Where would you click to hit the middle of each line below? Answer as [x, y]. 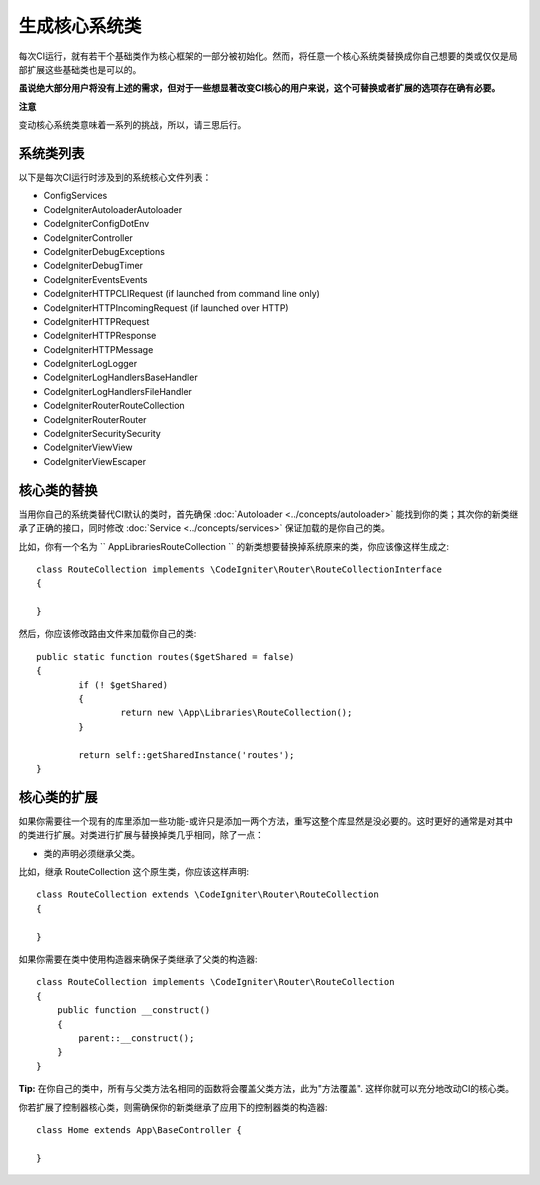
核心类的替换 [58, 490]
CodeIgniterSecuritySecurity [102, 434]
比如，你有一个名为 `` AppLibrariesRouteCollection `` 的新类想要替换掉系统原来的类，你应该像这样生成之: [234, 546]
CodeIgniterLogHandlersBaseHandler [121, 377]
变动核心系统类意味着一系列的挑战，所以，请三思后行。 [132, 125]
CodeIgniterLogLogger [90, 364]
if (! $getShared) [123, 684]
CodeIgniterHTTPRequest [96, 321]
